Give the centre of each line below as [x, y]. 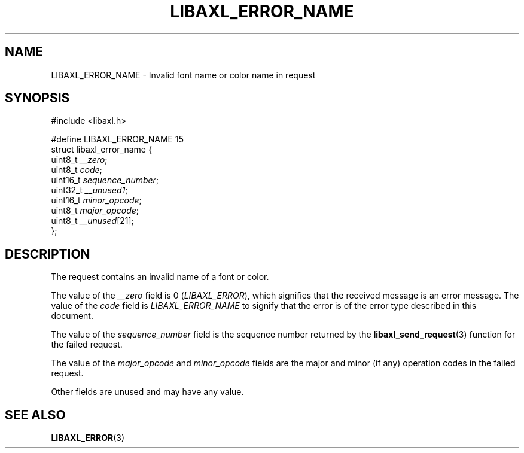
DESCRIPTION [48, 254]
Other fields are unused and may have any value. [147, 392]
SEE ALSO [35, 415]
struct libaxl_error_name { [101, 150]
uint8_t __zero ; [79, 160]
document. [72, 316]
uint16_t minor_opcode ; [96, 200]
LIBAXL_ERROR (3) [88, 438]
